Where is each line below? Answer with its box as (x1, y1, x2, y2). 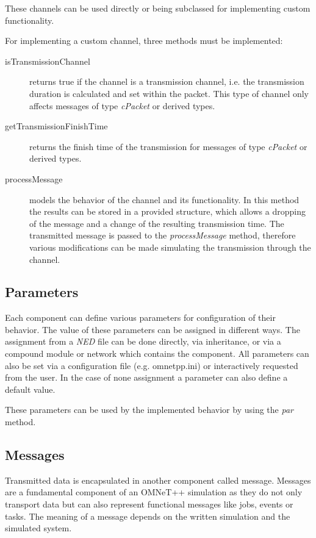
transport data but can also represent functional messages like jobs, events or (5, 498, 293, 511)
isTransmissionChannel (5, 54, 90, 67)
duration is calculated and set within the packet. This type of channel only (29, 87, 309, 99)
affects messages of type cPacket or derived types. (29, 99, 215, 112)
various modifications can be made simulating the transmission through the (29, 240, 311, 253)
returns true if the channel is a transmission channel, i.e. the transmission (29, 75, 304, 88)
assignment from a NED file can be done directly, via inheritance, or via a (5, 335, 281, 348)
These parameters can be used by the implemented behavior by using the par (5, 403, 293, 416)
